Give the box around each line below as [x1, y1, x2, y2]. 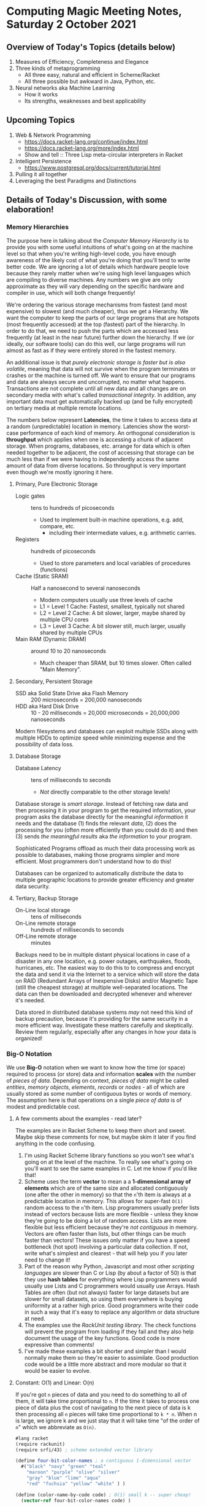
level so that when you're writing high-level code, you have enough [6, 250, 177, 257]
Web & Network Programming [15, 131, 91, 139]
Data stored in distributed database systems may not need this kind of [15, 1009, 193, 1016]
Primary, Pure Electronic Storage [15, 480, 98, 488]
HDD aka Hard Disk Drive [15, 702, 79, 710]
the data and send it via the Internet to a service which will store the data [15, 970, 199, 978]
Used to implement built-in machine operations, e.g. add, [39, 516, 184, 523]
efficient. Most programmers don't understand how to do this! [15, 857, 172, 865]
